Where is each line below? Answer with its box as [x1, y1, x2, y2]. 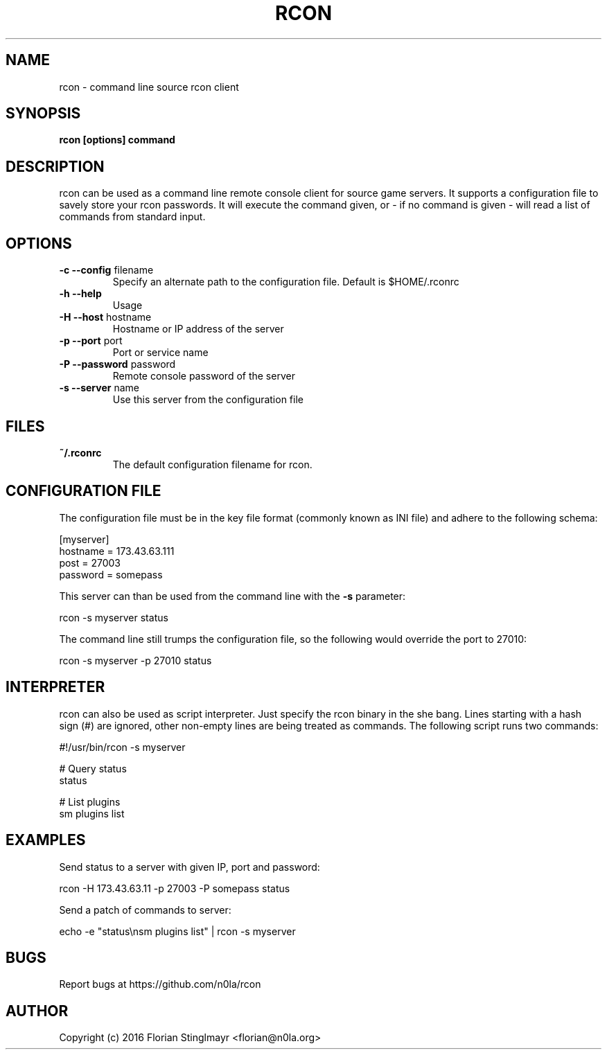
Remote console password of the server [112, 370, 295, 382]
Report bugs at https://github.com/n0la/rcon [59, 978, 261, 991]
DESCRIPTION [6, 157, 105, 175]
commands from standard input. [59, 211, 206, 223]
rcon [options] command [59, 134, 175, 146]
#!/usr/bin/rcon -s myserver [59, 741, 186, 753]
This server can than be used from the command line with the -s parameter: [59, 589, 406, 602]
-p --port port [59, 335, 123, 347]
